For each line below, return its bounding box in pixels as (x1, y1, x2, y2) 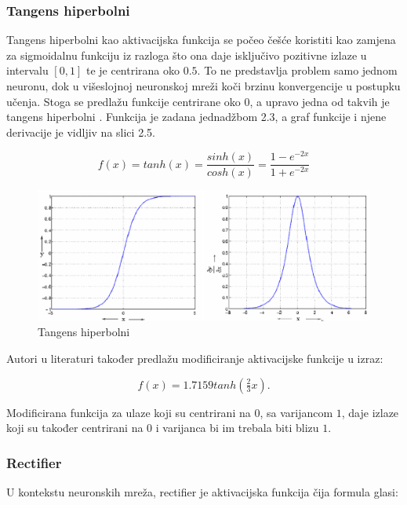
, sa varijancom (260, 404, 333, 420)
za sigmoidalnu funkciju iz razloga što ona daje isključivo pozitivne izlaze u (6, 46, 367, 63)
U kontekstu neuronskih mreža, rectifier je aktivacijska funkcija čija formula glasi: (6, 483, 398, 500)
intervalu (6, 62, 49, 79)
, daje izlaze (341, 404, 399, 420)
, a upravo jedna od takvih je (249, 93, 390, 109)
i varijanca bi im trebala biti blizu (155, 419, 319, 436)
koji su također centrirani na (6, 419, 144, 436)
